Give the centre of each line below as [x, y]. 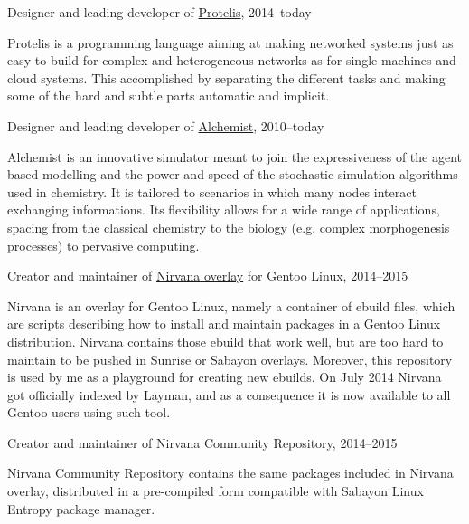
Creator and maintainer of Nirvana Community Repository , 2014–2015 [202, 442]
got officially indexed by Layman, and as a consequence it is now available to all [229, 394]
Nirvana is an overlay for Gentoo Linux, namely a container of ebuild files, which [231, 305]
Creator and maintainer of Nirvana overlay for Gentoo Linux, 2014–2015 [208, 276]
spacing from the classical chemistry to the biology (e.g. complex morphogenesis [229, 227]
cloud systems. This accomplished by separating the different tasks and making [226, 77]
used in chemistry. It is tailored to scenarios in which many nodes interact [212, 191]
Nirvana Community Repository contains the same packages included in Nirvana [230, 473]
